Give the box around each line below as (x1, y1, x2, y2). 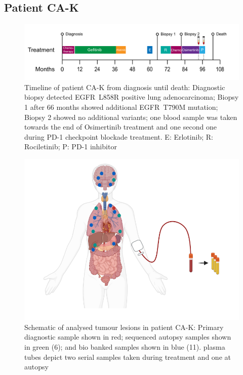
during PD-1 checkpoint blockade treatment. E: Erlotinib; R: (24, 131, 213, 142)
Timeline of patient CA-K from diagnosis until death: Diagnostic (24, 81, 225, 92)
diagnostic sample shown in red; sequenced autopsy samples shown (24, 331, 231, 342)
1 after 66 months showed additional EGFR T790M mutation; (24, 101, 218, 112)
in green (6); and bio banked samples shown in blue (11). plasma (24, 341, 225, 352)
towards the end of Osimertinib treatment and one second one (24, 121, 217, 132)
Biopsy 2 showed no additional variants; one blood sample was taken (24, 111, 237, 122)
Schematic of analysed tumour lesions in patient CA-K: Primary (24, 321, 224, 332)
